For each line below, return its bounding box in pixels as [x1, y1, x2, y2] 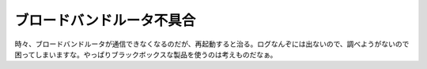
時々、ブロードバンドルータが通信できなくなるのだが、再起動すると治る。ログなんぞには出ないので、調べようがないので [14, 39, 410, 49]
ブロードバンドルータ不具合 [14, 12, 196, 29]
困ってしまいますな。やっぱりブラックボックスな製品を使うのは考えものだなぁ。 [14, 49, 278, 59]
